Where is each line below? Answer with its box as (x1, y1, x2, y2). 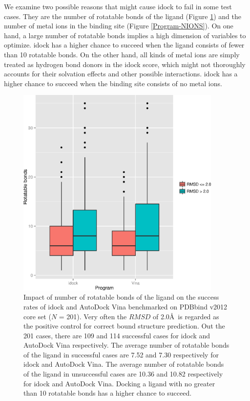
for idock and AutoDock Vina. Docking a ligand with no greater (23, 378, 215, 388)
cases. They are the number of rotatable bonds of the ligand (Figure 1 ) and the (4, 11, 241, 21)
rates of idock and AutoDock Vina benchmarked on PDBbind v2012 (23, 301, 228, 311)
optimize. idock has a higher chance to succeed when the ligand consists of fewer (4, 40, 245, 50)
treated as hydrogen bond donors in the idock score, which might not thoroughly (4, 59, 246, 69)
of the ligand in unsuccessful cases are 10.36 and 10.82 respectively (23, 369, 223, 379)
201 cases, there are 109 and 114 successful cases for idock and (23, 330, 210, 340)
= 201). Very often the (59, 311, 127, 321)
